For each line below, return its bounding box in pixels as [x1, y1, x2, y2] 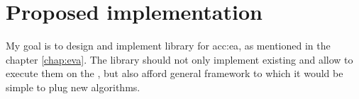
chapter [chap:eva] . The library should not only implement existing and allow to [6, 52, 353, 66]
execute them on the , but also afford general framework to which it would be [6, 66, 343, 81]
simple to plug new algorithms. [6, 79, 140, 94]
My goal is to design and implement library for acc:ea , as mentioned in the [6, 38, 331, 53]
